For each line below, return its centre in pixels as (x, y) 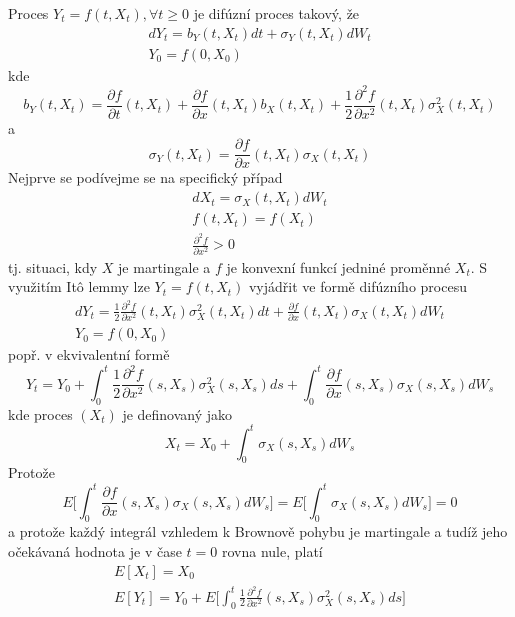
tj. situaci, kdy (53, 266)
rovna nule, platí (272, 550)
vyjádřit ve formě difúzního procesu (357, 286)
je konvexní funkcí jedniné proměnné (338, 266)
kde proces (40, 413)
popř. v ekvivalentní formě (89, 354)
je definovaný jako (177, 413)
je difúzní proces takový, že (276, 13)
